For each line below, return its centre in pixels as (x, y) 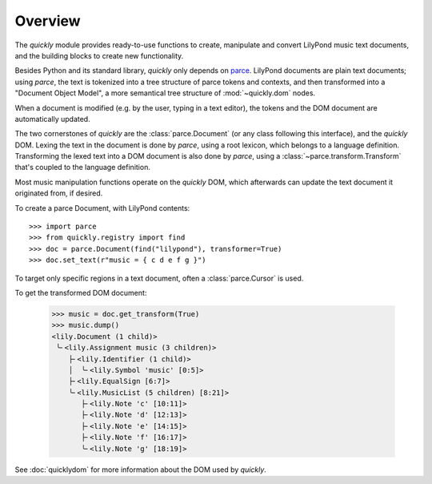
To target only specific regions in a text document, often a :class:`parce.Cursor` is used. (159, 278)
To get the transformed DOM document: (81, 292)
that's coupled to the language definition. (83, 167)
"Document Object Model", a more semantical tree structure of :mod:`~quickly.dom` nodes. (165, 93)
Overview (48, 21)
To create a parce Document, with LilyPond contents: (102, 208)
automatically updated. (53, 119)
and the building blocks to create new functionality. (99, 55)
